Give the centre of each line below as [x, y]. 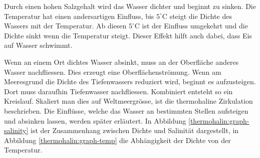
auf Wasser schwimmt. [38, 45]
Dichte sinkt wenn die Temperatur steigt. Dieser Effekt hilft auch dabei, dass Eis [128, 35]
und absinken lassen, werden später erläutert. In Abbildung [95, 120]
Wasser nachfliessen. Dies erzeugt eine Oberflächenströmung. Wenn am [113, 72]
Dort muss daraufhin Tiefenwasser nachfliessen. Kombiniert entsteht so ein [118, 91]
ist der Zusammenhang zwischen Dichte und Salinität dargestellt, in [135, 130]
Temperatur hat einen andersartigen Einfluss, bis [79, 16]
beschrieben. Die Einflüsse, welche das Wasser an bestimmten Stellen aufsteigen [126, 110]
